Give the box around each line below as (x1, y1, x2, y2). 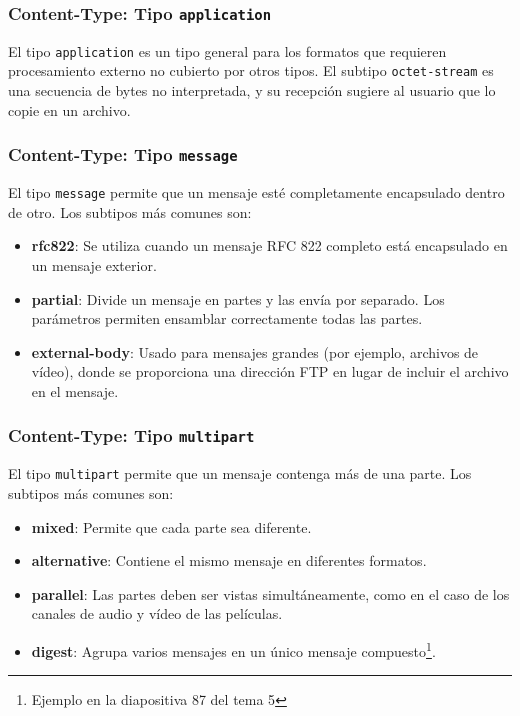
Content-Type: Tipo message (8, 142, 238, 167)
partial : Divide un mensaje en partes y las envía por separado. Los (31, 288, 445, 309)
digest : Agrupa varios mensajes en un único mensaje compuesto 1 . (31, 637, 436, 661)
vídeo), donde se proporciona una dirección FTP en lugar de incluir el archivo (31, 361, 509, 382)
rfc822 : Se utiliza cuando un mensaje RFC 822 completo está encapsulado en (31, 235, 508, 256)
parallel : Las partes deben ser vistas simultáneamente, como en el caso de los (31, 583, 510, 604)
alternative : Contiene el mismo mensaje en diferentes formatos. (31, 550, 427, 571)
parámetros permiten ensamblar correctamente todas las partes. (31, 308, 423, 329)
